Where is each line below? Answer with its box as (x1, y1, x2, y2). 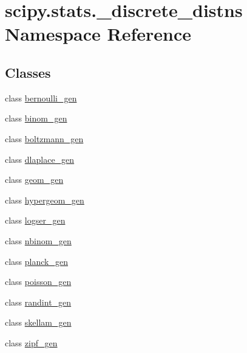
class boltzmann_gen (5, 132, 84, 145)
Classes (5, 63, 51, 81)
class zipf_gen (5, 336, 58, 349)
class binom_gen (5, 112, 67, 125)
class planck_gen (5, 255, 68, 267)
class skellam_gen (5, 316, 72, 329)
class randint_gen (5, 295, 72, 308)
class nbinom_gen (5, 234, 72, 247)
